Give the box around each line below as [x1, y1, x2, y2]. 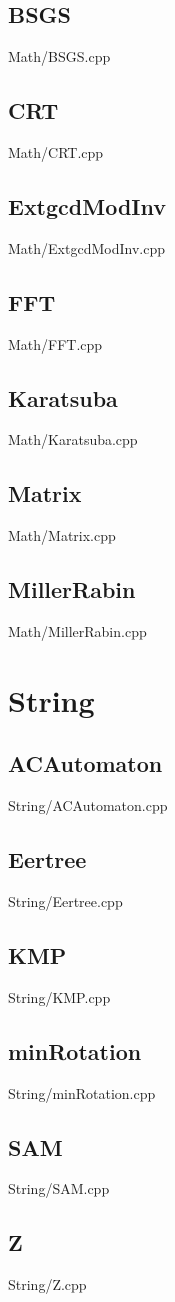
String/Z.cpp [8, 1274, 87, 1295]
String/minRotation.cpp [8, 1082, 156, 1103]
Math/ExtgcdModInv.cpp [8, 237, 165, 258]
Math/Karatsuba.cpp [8, 429, 138, 450]
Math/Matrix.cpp [8, 525, 116, 546]
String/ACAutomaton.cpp [8, 795, 168, 816]
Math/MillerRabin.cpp [8, 620, 147, 641]
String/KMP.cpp [8, 986, 111, 1007]
